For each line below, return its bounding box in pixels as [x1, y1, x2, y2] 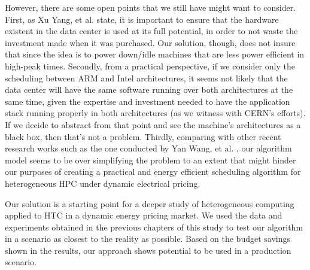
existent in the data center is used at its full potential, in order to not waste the [5, 25, 298, 37]
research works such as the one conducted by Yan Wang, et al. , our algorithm [5, 142, 292, 154]
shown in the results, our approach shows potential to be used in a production [5, 244, 291, 256]
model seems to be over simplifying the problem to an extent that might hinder [5, 153, 296, 166]
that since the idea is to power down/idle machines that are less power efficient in [5, 48, 305, 60]
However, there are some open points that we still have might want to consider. [5, 1, 296, 13]
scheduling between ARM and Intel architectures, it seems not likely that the [5, 71, 288, 84]
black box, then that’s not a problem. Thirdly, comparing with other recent [5, 130, 281, 142]
